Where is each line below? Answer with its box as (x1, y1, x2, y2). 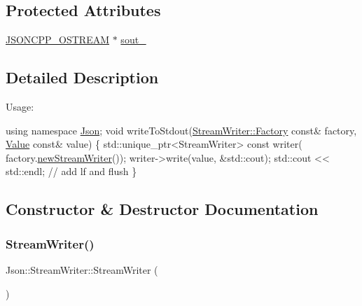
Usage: (6, 99, 34, 113)
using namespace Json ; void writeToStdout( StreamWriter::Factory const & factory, (6, 123, 357, 137)
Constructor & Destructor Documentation (6, 198, 319, 220)
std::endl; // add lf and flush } (6, 164, 137, 179)
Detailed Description (6, 67, 159, 88)
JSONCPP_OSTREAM (6, 32, 110, 47)
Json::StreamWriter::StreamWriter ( (6, 262, 158, 277)
